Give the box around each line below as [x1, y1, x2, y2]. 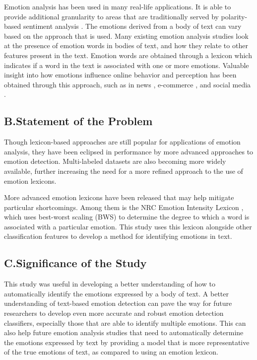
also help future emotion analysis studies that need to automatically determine [4, 327, 244, 338]
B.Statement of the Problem [4, 113, 153, 129]
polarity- [221, 11, 248, 21]
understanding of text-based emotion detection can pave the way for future [4, 298, 232, 308]
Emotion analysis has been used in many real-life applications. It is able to [4, 1, 231, 11]
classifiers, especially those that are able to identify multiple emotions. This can [4, 317, 246, 328]
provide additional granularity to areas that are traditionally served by [4, 11, 219, 21]
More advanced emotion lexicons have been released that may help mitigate [4, 192, 234, 203]
